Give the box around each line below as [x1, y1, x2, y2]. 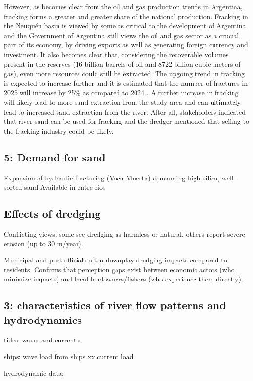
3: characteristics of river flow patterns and [4, 298, 226, 313]
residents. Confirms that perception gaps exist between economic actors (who [4, 264, 234, 274]
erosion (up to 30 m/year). [4, 238, 83, 248]
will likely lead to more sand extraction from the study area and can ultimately [4, 97, 241, 107]
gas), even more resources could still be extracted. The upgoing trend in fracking [4, 68, 245, 79]
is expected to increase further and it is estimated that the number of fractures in [4, 78, 248, 88]
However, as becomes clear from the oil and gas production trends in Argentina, [4, 1, 243, 11]
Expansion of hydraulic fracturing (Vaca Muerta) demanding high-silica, [4, 172, 220, 182]
